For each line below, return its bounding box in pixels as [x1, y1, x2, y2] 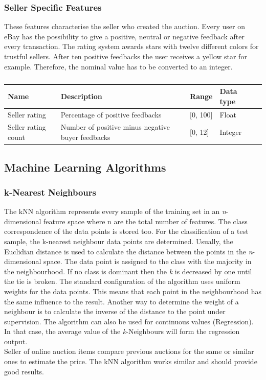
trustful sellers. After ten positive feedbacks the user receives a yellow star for [4, 51, 247, 61]
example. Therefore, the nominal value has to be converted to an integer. [4, 61, 233, 72]
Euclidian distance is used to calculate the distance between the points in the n [4, 246, 253, 256]
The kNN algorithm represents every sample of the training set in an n [4, 206, 226, 217]
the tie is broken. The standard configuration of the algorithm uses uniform [4, 276, 240, 287]
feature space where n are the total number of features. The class [43, 216, 248, 226]
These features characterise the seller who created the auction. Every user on [4, 21, 245, 32]
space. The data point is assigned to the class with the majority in [43, 256, 252, 267]
